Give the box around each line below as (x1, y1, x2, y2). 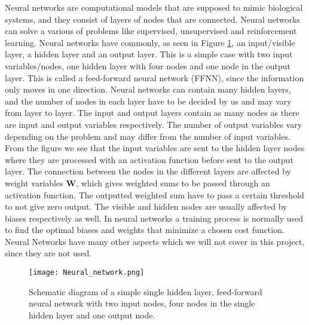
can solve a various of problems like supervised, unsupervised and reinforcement (5, 24, 297, 37)
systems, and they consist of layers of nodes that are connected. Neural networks (5, 13, 300, 25)
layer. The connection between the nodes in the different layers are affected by (5, 165, 291, 177)
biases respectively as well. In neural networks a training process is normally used (5, 211, 304, 224)
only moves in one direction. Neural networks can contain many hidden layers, (5, 83, 291, 96)
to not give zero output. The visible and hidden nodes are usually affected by (5, 200, 287, 213)
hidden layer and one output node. (29, 308, 155, 321)
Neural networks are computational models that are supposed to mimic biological (5, 1, 303, 13)
